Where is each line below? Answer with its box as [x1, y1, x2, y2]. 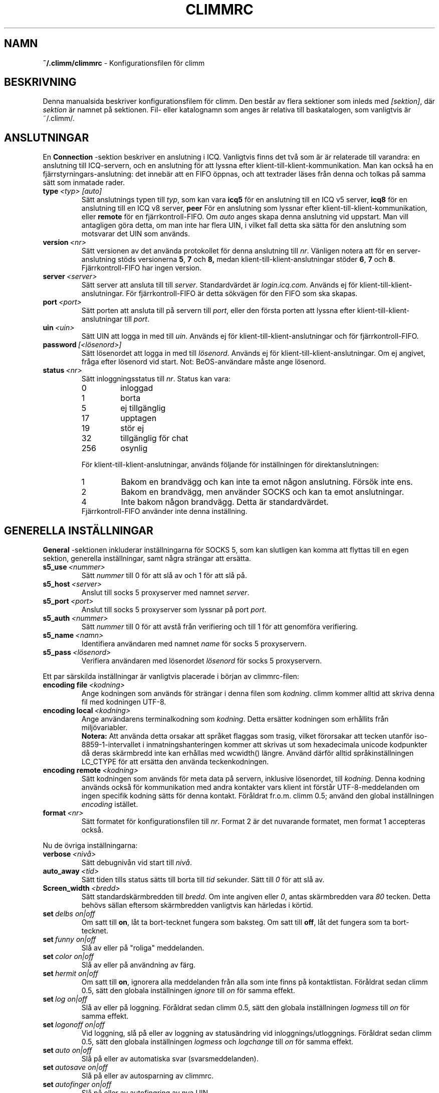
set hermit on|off [43, 969, 98, 978]
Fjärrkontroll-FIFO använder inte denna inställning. [81, 507, 248, 516]
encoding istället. [81, 800, 138, 809]
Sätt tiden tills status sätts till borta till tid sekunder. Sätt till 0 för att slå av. [81, 875, 325, 884]
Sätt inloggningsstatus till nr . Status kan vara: [81, 374, 231, 383]
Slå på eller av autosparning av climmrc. [81, 1071, 213, 1080]
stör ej [120, 423, 144, 434]
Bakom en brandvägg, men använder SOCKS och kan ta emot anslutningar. [121, 487, 404, 497]
